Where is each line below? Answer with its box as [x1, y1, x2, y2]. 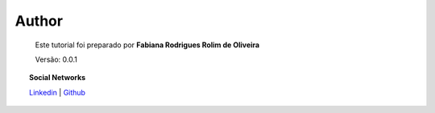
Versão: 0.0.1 [35, 54, 78, 64]
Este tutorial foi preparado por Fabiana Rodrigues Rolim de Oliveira [35, 40, 260, 50]
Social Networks [29, 73, 86, 83]
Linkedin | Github [29, 87, 86, 97]
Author [14, 12, 64, 30]
